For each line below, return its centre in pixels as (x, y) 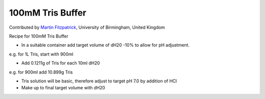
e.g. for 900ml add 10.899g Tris (41, 72)
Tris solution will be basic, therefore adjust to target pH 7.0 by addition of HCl (99, 81)
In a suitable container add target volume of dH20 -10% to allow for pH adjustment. (106, 45)
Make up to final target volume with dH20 (63, 88)
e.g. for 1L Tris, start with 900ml (41, 54)
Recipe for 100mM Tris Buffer (39, 36)
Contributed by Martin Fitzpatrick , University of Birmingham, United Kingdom (87, 27)
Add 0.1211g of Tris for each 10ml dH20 (61, 63)
